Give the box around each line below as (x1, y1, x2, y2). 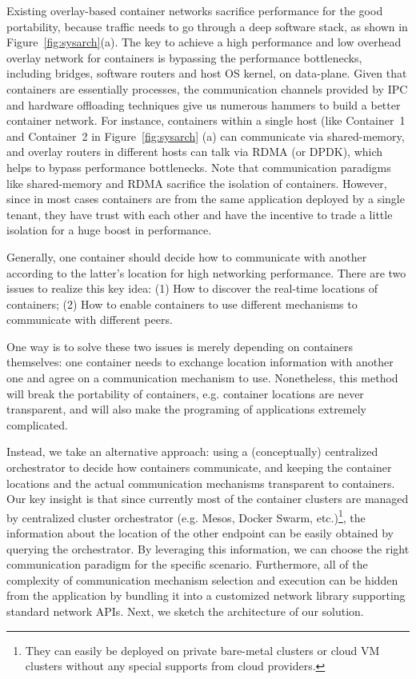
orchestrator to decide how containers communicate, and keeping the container (6, 459, 392, 476)
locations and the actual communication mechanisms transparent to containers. (6, 474, 395, 491)
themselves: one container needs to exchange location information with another (6, 353, 394, 370)
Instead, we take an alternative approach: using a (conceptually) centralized (6, 443, 378, 460)
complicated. (6, 416, 68, 433)
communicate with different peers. (6, 311, 173, 328)
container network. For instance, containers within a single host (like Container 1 (6, 112, 406, 129)
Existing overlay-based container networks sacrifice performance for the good (6, 2, 383, 18)
